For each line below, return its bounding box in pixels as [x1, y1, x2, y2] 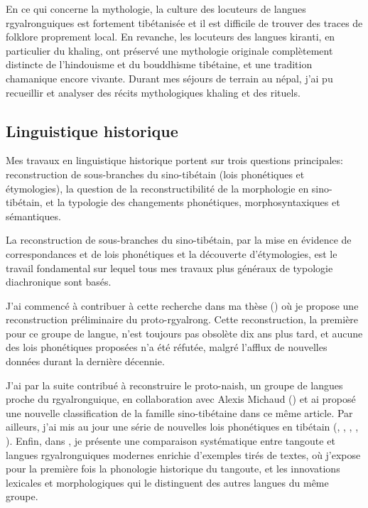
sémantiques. [6, 208, 61, 223]
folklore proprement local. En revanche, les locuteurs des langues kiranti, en [6, 29, 335, 44]
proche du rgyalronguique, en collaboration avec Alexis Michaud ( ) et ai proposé [6, 391, 356, 406]
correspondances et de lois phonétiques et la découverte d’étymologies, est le [6, 246, 337, 261]
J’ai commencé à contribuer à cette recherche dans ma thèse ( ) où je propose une [6, 298, 359, 313]
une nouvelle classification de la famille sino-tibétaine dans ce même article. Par [6, 405, 353, 420]
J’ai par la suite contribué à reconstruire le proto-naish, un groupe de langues [6, 377, 343, 392]
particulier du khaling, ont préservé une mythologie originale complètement [6, 43, 333, 58]
